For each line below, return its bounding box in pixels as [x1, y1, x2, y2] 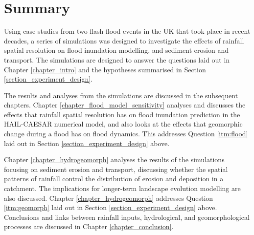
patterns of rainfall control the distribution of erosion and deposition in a [4, 173, 224, 184]
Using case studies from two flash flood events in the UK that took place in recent [4, 26, 251, 36]
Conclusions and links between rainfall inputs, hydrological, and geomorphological [4, 212, 250, 222]
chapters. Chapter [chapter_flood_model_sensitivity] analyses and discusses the [4, 100, 246, 110]
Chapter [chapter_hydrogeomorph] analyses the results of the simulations [4, 154, 225, 165]
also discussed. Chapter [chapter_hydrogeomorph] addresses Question [4, 192, 213, 203]
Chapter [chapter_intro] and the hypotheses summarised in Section [4, 64, 206, 74]
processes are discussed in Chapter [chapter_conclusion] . [4, 221, 174, 232]
